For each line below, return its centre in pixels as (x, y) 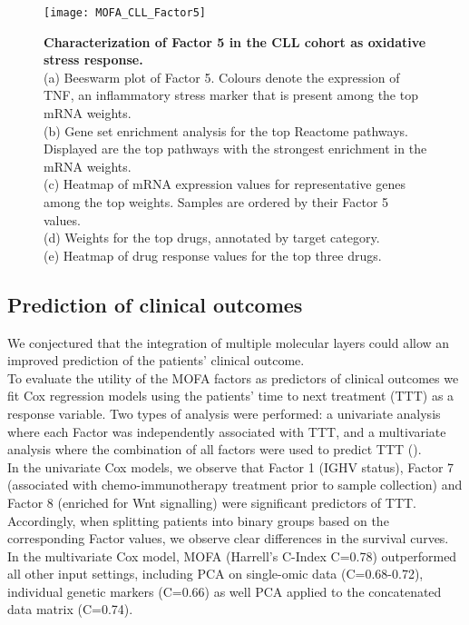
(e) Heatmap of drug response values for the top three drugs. (213, 255)
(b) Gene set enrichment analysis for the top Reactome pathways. (226, 130)
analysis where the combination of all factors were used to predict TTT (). (215, 449)
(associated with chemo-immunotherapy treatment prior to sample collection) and (235, 485)
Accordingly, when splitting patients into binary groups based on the (198, 520)
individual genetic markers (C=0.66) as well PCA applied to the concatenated (225, 591)
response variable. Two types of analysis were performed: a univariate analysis (224, 413)
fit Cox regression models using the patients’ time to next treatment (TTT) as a (231, 396)
